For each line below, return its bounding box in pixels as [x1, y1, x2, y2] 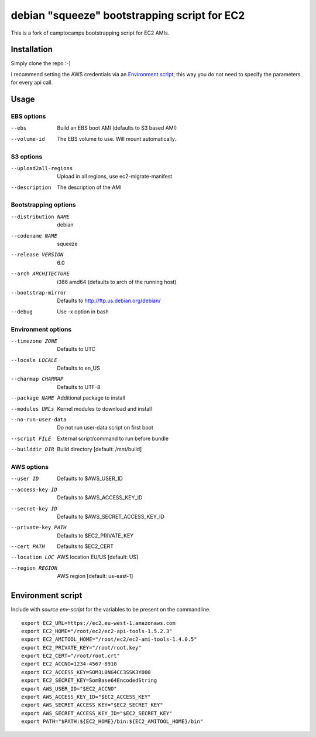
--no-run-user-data [11, 417, 67, 423]
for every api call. [11, 79, 53, 86]
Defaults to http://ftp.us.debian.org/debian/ [57, 297, 161, 305]
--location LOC [11, 554, 55, 560]
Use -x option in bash [57, 308, 109, 315]
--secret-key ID [11, 505, 58, 512]
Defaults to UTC [57, 346, 96, 353]
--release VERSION [11, 251, 64, 258]
